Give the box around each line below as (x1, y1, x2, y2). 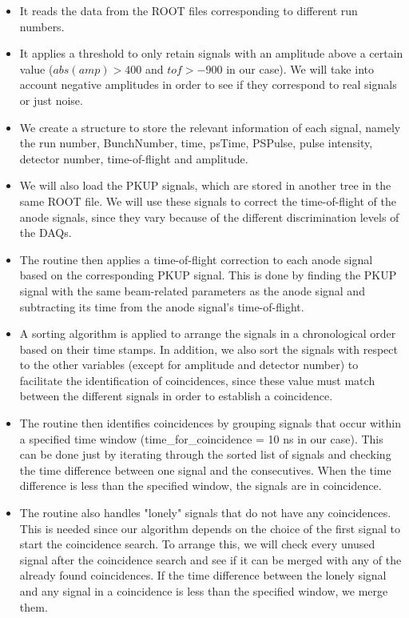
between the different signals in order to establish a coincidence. (19, 387, 333, 404)
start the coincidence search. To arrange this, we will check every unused (19, 536, 375, 552)
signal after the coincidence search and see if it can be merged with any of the (19, 551, 402, 568)
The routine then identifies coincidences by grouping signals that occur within (19, 415, 402, 431)
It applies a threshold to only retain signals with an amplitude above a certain (19, 45, 403, 62)
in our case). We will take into (226, 60, 374, 77)
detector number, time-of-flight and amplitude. (19, 150, 248, 167)
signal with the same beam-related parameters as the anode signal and (19, 282, 365, 299)
